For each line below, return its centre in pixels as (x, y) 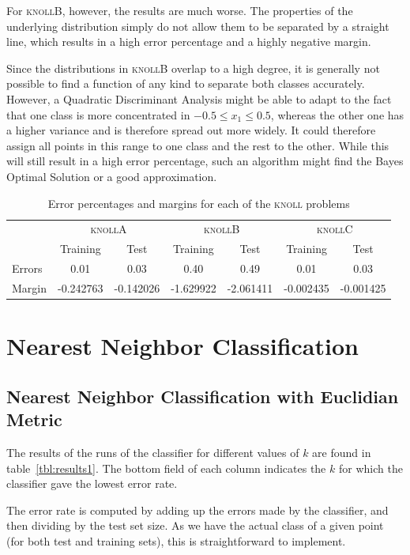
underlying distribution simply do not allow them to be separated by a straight (198, 26)
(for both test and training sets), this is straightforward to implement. (176, 540)
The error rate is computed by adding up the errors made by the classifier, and (197, 510)
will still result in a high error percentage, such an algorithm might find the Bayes (205, 161)
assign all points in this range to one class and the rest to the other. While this (198, 145)
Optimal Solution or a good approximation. (112, 176)
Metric (34, 419)
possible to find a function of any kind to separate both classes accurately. (186, 83)
